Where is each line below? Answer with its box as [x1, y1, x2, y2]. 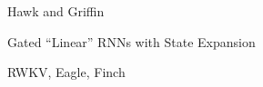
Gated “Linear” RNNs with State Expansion [7, 32, 256, 51]
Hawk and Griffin [7, 2, 105, 20]
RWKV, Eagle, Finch [7, 63, 126, 82]
